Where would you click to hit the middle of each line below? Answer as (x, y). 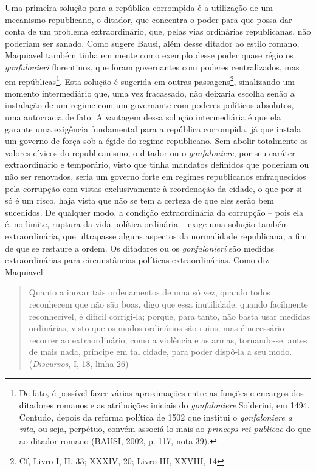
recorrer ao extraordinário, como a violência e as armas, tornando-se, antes (168, 339)
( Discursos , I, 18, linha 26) (79, 363)
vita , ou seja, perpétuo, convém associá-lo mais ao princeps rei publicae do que (165, 429)
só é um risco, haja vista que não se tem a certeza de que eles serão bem (140, 200)
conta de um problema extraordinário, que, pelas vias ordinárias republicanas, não (158, 31)
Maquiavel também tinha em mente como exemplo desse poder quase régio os (149, 55)
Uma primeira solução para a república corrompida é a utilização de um (139, 7)
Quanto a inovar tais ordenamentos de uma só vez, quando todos (149, 292)
